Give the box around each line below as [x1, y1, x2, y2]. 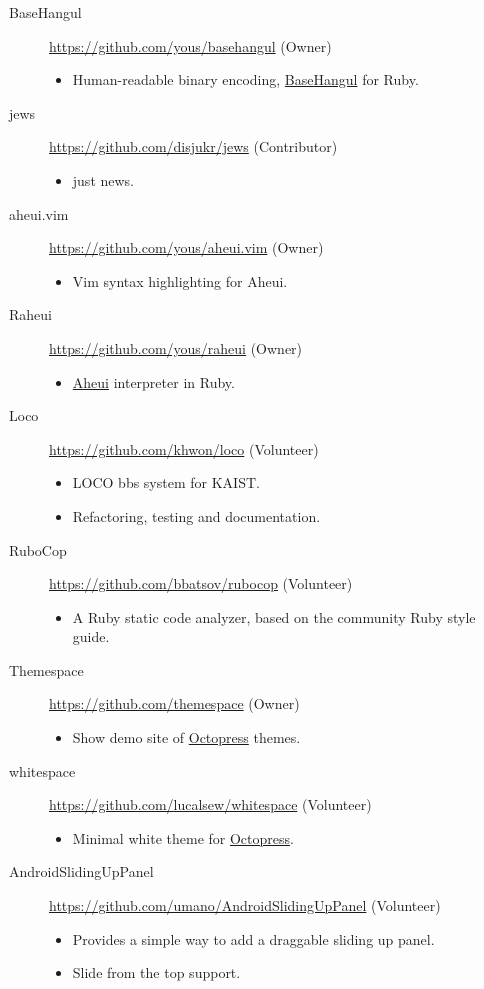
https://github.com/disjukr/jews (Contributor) [49, 136, 338, 157]
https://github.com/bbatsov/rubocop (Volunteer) [49, 573, 353, 594]
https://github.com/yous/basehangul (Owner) [49, 35, 332, 56]
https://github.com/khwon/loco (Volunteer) [49, 438, 319, 459]
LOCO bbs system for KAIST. [72, 472, 260, 493]
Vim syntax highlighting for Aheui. [72, 270, 288, 291]
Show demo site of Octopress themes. [72, 727, 301, 748]
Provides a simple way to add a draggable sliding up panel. [72, 928, 435, 949]
